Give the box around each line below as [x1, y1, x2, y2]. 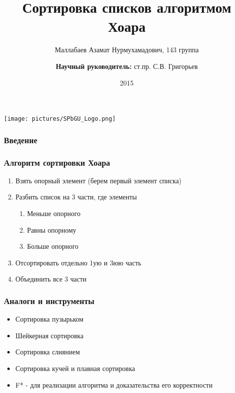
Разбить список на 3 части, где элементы [15, 192, 137, 202]
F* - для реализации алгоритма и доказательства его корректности [15, 379, 213, 390]
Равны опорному [27, 224, 77, 235]
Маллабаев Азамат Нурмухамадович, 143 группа [55, 44, 199, 55]
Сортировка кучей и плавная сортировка [15, 363, 135, 373]
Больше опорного [27, 241, 78, 251]
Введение [4, 133, 38, 146]
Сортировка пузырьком [15, 314, 84, 324]
